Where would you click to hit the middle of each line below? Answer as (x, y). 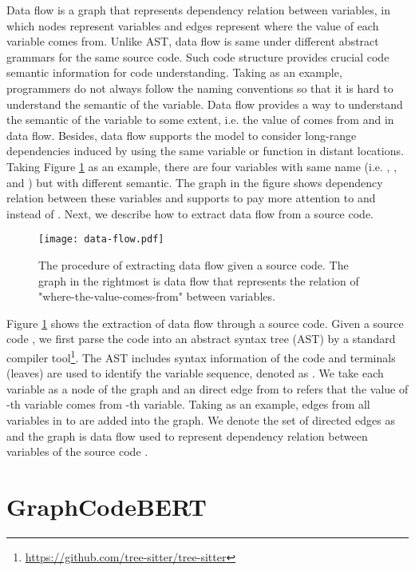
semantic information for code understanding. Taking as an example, (174, 72)
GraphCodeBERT (107, 506)
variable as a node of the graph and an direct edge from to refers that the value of (207, 388)
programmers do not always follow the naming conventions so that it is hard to (200, 88)
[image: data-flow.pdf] (101, 240)
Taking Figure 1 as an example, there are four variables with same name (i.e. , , (202, 166)
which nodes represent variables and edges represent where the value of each (193, 25)
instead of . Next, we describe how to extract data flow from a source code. (190, 213)
